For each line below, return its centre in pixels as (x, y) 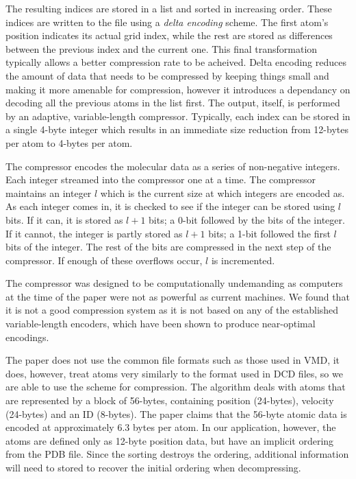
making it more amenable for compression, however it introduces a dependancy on (178, 89)
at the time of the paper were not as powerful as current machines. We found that (178, 296)
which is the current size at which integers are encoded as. (222, 192)
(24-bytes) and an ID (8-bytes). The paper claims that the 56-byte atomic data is (176, 413)
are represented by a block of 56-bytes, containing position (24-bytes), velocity (170, 400)
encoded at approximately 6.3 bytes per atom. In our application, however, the (171, 427)
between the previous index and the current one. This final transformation (162, 48)
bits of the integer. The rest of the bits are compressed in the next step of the (168, 247)
